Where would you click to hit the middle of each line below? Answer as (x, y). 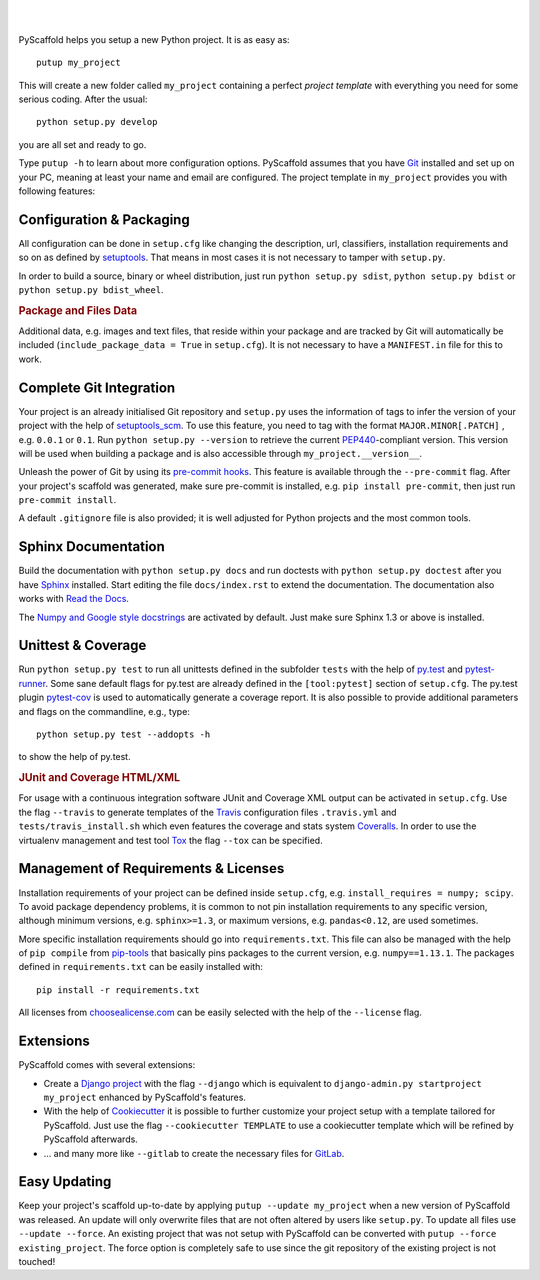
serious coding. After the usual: (83, 99)
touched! (37, 1261)
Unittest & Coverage (82, 645)
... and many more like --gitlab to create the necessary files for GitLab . (194, 1153)
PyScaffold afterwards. (91, 1139)
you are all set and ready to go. (82, 144)
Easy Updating (65, 1181)
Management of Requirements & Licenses (151, 868)
